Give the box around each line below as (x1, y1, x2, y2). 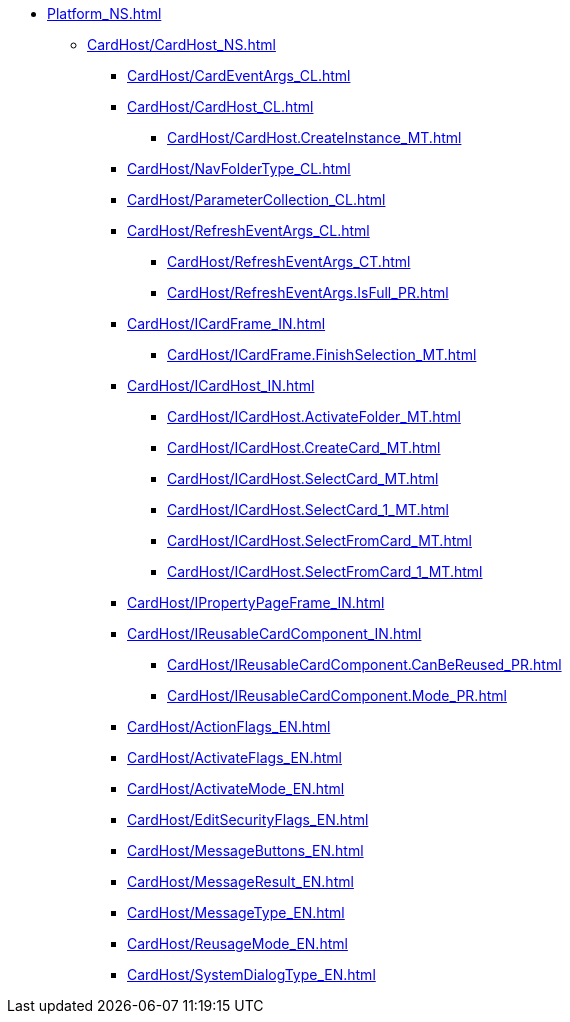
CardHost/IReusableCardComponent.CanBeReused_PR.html (167, 656, 562, 673)
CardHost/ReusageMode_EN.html (127, 935, 348, 952)
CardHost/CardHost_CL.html (127, 98, 314, 115)
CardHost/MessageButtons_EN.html (127, 842, 364, 859)
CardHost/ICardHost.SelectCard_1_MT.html (167, 501, 449, 518)
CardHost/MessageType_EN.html (127, 904, 345, 921)
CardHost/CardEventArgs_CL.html (127, 67, 351, 84)
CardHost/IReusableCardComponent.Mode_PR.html (167, 687, 507, 704)
